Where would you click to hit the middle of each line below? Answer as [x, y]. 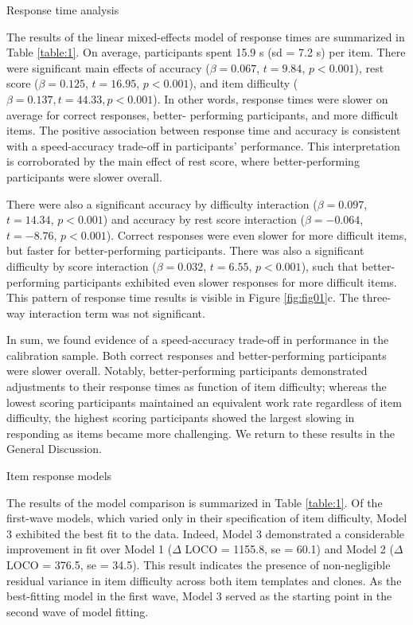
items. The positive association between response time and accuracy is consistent [204, 130]
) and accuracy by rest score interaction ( [204, 219]
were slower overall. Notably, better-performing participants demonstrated [187, 371]
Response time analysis [63, 10]
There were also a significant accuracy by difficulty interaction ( [162, 203]
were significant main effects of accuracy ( [108, 67]
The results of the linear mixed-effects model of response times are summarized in [206, 36]
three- [377, 297]
